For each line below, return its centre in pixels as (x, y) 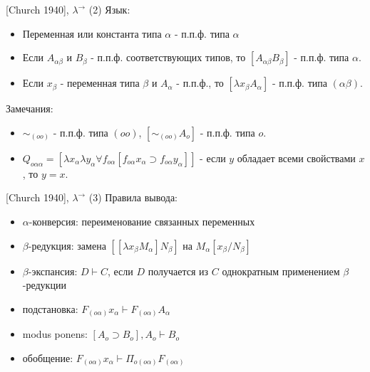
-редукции (44, 285)
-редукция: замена (67, 245)
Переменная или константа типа (92, 33)
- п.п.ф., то (200, 83)
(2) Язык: (109, 9)
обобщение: (48, 357)
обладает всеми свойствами (296, 158)
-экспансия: (53, 271)
